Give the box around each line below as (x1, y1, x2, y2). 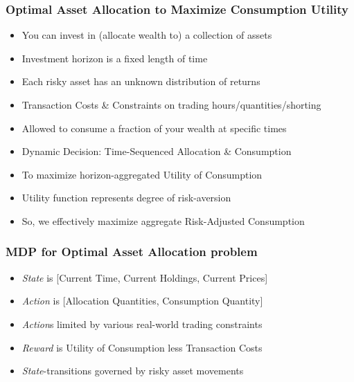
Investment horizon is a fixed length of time (21, 51, 208, 65)
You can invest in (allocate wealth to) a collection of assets (21, 28, 272, 42)
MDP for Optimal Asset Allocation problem (6, 243, 258, 260)
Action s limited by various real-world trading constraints (21, 316, 263, 331)
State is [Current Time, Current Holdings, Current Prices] (21, 270, 268, 284)
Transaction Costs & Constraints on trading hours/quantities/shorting (21, 98, 321, 111)
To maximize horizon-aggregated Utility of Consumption (21, 167, 263, 181)
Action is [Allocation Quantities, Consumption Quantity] (21, 293, 263, 308)
